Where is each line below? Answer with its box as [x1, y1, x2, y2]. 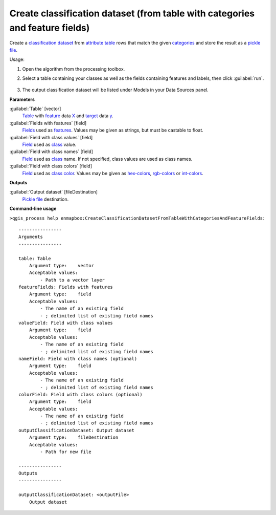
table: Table [18, 255, 51, 261]
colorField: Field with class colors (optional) [18, 392, 143, 397]
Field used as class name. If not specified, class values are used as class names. [22, 156, 193, 162]
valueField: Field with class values [18, 320, 113, 326]
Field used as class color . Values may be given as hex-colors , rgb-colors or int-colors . [22, 170, 204, 176]
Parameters [9, 96, 35, 102]
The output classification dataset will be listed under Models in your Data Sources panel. [22, 87, 209, 93]
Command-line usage [9, 205, 57, 212]
